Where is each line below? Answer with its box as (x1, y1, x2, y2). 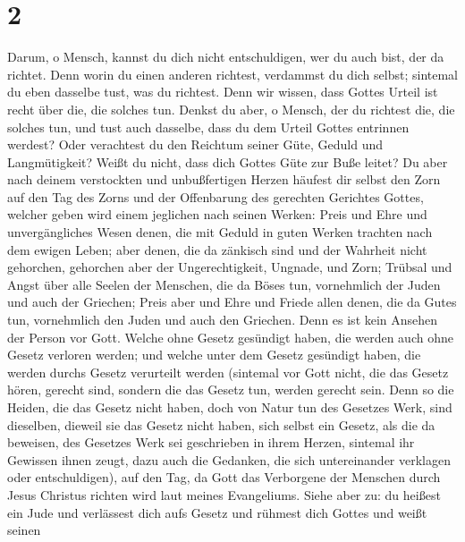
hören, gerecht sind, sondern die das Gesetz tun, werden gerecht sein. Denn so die (7, 380, 454, 399)
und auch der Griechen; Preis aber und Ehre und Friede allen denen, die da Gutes (7, 292, 457, 311)
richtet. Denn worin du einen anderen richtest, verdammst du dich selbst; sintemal (7, 64, 458, 83)
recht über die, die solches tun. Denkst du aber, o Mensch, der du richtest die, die (7, 99, 455, 118)
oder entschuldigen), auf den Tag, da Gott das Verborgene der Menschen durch (7, 468, 441, 487)
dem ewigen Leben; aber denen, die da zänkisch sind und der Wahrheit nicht (7, 240, 427, 258)
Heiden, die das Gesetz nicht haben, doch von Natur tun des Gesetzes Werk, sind (7, 398, 452, 416)
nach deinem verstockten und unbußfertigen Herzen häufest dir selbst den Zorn (7, 170, 441, 189)
